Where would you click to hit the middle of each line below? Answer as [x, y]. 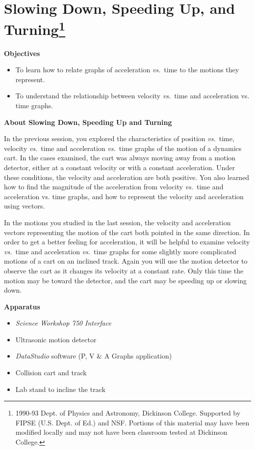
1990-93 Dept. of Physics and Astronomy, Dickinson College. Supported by [128, 413]
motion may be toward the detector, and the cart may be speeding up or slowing [125, 280]
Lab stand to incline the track [60, 389]
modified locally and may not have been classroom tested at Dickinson [121, 432]
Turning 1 [35, 28]
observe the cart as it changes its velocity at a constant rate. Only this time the [124, 270]
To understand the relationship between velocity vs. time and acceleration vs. [132, 96]
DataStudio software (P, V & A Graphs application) [94, 356]
